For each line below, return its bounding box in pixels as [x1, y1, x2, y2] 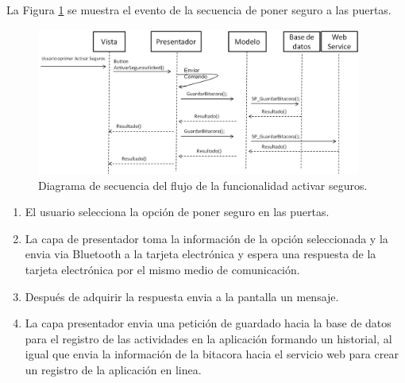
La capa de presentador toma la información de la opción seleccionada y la [25, 230, 388, 246]
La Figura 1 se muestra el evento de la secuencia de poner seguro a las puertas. [6, 2, 391, 17]
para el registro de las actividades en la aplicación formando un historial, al [25, 330, 392, 346]
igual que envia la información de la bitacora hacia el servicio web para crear [25, 346, 399, 362]
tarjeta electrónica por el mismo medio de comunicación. [25, 261, 300, 278]
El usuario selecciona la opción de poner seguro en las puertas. [25, 203, 330, 220]
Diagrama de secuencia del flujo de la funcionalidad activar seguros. [38, 176, 368, 193]
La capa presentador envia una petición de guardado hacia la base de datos [25, 315, 391, 331]
